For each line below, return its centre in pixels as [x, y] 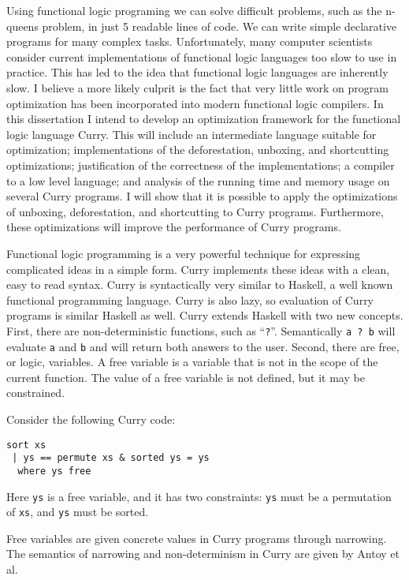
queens [22, 26]
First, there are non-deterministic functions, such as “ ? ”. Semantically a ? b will [201, 330]
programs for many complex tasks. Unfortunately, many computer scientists [190, 41]
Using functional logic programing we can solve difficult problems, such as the [194, 10]
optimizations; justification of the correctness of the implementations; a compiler [201, 165]
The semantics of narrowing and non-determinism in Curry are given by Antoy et [203, 554]
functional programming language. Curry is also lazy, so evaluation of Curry [190, 299]
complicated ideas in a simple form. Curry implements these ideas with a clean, [198, 269]
